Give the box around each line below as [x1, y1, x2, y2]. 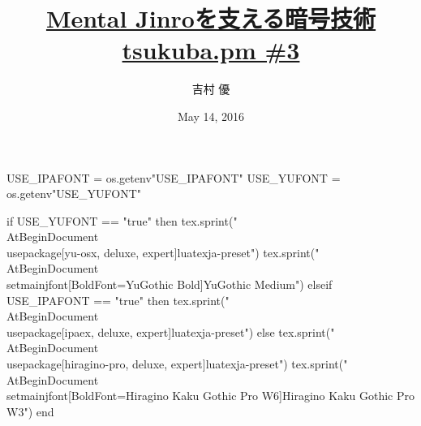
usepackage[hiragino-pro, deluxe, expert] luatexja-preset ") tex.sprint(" [6, 355, 348, 372]
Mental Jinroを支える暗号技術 [45, 2, 376, 35]
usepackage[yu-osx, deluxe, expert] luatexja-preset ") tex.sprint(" [6, 243, 320, 260]
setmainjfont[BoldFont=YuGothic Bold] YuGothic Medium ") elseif [6, 276, 333, 293]
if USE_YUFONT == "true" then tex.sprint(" [6, 212, 238, 229]
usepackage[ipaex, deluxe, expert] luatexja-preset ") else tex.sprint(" [6, 323, 335, 340]
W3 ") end [6, 402, 54, 420]
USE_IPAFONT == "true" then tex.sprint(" [6, 291, 230, 308]
